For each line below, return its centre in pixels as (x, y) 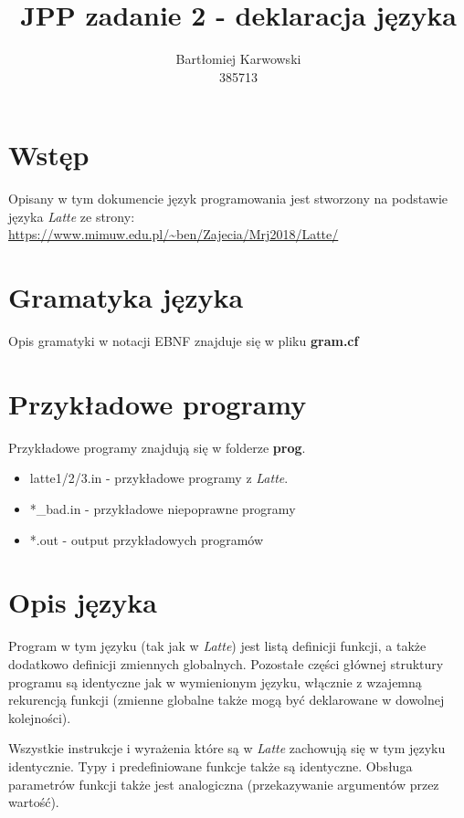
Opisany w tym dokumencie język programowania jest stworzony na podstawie (228, 199)
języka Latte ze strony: (72, 216)
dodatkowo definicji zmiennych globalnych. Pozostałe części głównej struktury (226, 663)
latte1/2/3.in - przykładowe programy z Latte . (159, 478)
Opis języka (83, 602)
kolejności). (40, 717)
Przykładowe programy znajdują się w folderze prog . (157, 447)
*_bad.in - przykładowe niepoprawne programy (163, 509)
